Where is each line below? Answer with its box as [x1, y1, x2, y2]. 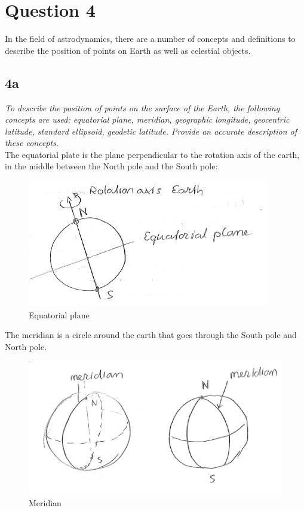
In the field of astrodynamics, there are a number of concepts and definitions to [5, 32, 296, 45]
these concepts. [5, 136, 59, 149]
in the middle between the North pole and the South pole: [5, 160, 218, 172]
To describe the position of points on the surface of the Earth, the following [5, 101, 280, 114]
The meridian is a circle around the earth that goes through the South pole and [5, 328, 297, 341]
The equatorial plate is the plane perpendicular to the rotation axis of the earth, [5, 148, 300, 160]
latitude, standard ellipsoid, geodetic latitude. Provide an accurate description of [5, 124, 297, 137]
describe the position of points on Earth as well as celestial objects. [5, 44, 251, 56]
